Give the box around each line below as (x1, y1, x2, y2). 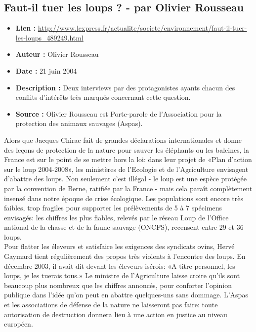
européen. (4, 319, 33, 329)
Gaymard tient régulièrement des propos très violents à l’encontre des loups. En (4, 251, 246, 261)
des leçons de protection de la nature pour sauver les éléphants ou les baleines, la (4, 144, 250, 155)
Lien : (15, 23, 36, 33)
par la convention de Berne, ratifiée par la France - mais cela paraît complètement (4, 183, 253, 193)
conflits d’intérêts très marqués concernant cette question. (15, 92, 191, 102)
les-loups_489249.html (15, 32, 84, 42)
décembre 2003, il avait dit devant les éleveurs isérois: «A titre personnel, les (4, 260, 235, 271)
